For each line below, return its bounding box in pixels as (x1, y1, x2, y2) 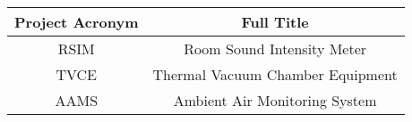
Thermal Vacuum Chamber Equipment (152, 64, 398, 85)
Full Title (241, 12, 309, 32)
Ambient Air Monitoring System (173, 90, 377, 110)
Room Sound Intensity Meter (184, 38, 367, 59)
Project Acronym (14, 12, 139, 32)
